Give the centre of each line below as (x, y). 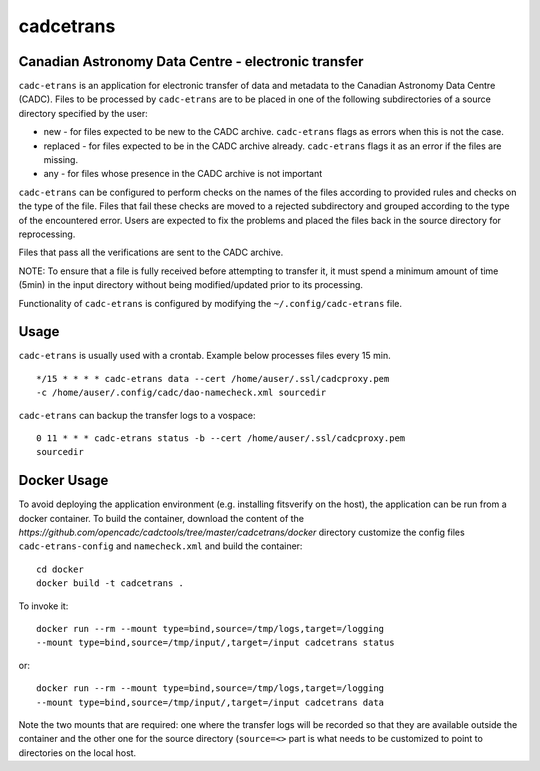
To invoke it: (43, 606)
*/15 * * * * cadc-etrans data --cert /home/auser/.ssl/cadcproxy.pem (213, 378)
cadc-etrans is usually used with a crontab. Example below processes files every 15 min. (205, 356)
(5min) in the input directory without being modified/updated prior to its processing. (191, 285)
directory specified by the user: (83, 113)
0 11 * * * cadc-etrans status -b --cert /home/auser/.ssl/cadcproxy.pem (221, 438)
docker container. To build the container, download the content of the (161, 518)
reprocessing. (47, 234)
